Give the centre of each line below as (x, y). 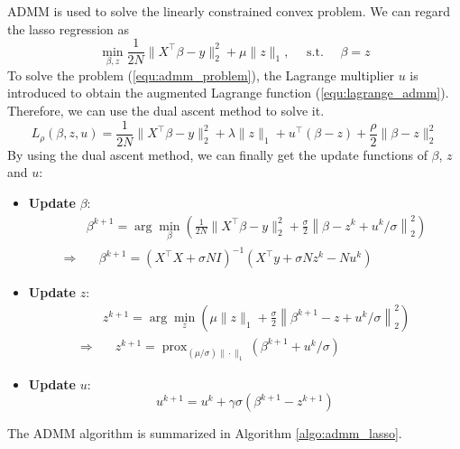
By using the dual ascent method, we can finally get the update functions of (217, 154)
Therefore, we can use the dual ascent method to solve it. (166, 111)
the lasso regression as (68, 28)
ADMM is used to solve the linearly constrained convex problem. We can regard (229, 11)
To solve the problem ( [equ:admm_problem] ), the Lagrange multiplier (201, 75)
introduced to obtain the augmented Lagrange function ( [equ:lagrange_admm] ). (228, 93)
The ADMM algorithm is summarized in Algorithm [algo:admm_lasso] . (205, 433)
